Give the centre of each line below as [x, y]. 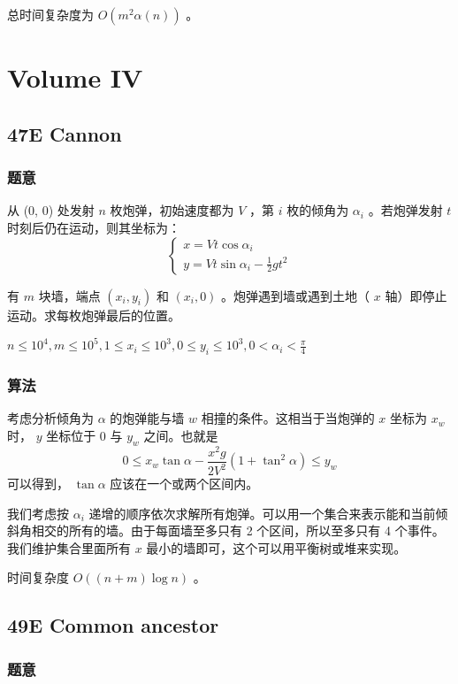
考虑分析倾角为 [50, 418]
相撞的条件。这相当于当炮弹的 [288, 418]
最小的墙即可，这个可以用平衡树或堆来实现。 [276, 547]
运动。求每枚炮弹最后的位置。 [94, 315]
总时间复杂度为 [50, 14]
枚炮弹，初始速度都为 [172, 210]
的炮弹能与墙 [147, 418]
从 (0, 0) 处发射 [51, 210]
